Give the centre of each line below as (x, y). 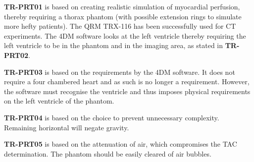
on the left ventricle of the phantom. (59, 101)
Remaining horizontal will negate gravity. (67, 127)
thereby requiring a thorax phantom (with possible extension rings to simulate (123, 16)
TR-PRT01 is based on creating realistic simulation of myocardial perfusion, (122, 6)
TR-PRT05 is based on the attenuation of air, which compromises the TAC (121, 144)
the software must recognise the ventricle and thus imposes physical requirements (127, 91)
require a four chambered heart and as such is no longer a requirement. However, (127, 81)
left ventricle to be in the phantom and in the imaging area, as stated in (114, 45)
